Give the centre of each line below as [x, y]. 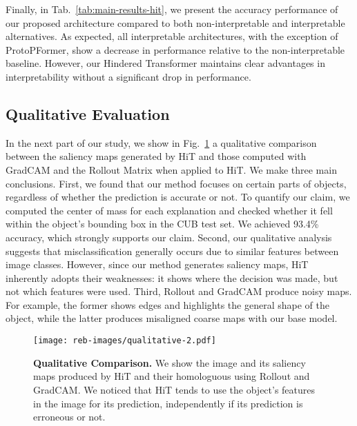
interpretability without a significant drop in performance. [128, 76]
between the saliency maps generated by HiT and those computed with [156, 156]
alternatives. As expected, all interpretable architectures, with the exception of [172, 36]
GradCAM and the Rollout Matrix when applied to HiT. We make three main [171, 169]
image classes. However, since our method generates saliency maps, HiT [157, 264]
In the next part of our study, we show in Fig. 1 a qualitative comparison [161, 142]
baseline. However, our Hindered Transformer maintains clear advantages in [165, 63]
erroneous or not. [69, 417]
